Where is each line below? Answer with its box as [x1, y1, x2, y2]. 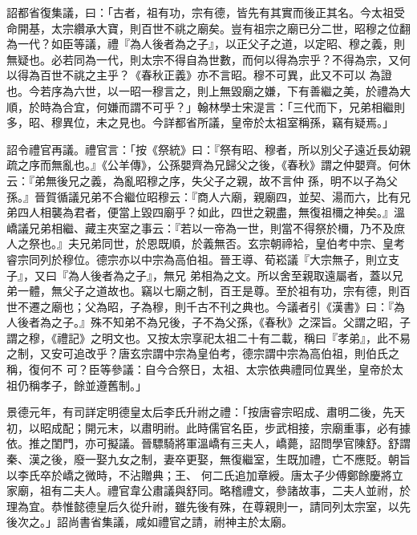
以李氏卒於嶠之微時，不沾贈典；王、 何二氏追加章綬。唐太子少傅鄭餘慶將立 [6, 466, 403, 483]
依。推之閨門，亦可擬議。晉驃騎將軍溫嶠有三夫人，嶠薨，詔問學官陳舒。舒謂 [6, 435, 411, 452]
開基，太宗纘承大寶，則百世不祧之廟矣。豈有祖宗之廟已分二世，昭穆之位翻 [17, 19, 411, 36]
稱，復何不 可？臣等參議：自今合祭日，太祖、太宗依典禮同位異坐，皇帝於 [6, 361, 392, 378]
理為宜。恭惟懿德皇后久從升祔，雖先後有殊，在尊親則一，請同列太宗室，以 [6, 497, 399, 514]
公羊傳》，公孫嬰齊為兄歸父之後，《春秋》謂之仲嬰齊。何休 [107, 156, 411, 173]
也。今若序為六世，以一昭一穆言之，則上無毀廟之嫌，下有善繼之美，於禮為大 [6, 82, 411, 99]
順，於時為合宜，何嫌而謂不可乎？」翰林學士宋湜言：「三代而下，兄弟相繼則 [6, 98, 405, 115]
